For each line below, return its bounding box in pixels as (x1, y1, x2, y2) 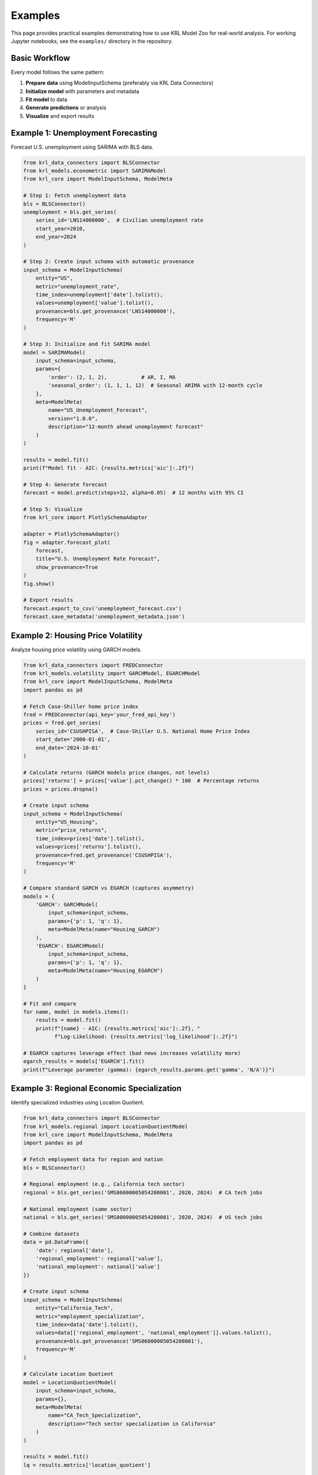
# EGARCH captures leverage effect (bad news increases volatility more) (23, 1050, 241, 1057)
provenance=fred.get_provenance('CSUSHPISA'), (35, 851, 173, 858)
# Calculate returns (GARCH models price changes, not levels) (23, 769, 210, 776)
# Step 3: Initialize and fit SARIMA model (23, 341, 151, 348)
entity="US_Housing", (35, 819, 98, 825)
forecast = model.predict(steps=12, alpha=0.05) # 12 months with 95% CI (23, 490, 244, 496)
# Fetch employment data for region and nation (23, 1156, 163, 1163)
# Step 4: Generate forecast (23, 481, 108, 488)
